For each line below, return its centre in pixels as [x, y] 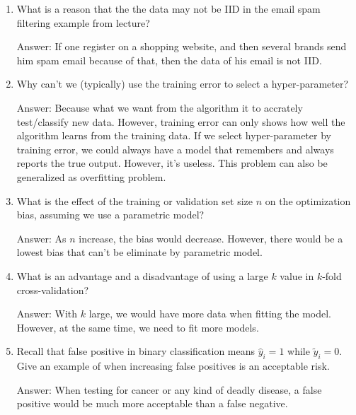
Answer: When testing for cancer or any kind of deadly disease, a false [169, 389]
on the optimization [308, 200]
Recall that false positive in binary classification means [136, 351]
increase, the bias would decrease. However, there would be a [211, 238]
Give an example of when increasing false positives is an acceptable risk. [173, 366]
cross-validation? [53, 290]
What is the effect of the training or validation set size [134, 200]
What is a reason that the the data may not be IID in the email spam [168, 8]
